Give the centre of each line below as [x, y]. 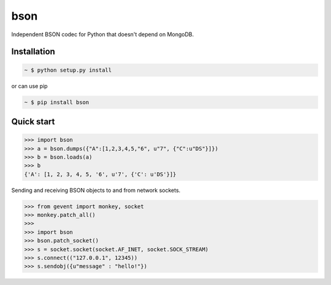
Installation [33, 52]
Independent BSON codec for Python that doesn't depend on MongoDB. [103, 34]
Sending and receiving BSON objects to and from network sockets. [96, 190]
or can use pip [30, 86]
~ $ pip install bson [57, 102]
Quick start [33, 122]
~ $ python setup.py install [68, 70]
